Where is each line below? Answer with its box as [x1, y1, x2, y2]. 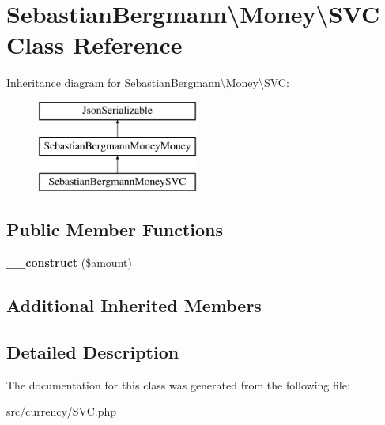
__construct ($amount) [6, 254, 132, 271]
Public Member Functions [6, 217, 223, 242]
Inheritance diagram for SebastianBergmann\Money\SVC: [6, 74, 289, 91]
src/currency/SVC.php [6, 403, 117, 419]
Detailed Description [6, 339, 179, 363]
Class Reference [6, 28, 183, 61]
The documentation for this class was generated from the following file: [6, 376, 350, 393]
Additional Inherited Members [6, 293, 262, 318]
